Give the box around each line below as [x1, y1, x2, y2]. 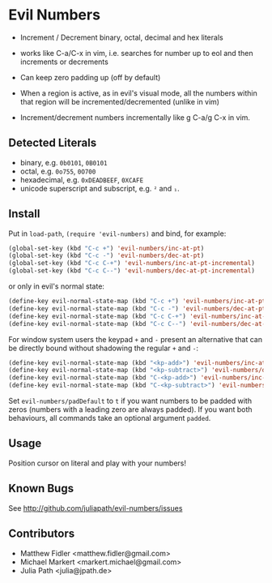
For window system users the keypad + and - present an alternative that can [8, 334, 263, 344]
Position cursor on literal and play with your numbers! [8, 458, 187, 468]
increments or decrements [19, 57, 109, 66]
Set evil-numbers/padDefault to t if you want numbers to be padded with [8, 396, 253, 406]
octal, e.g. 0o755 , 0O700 [19, 166, 96, 176]
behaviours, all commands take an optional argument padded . [8, 414, 211, 423]
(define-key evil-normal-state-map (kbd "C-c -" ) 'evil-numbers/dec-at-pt [8, 304, 266, 313]
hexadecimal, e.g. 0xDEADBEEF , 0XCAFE [19, 174, 144, 184]
